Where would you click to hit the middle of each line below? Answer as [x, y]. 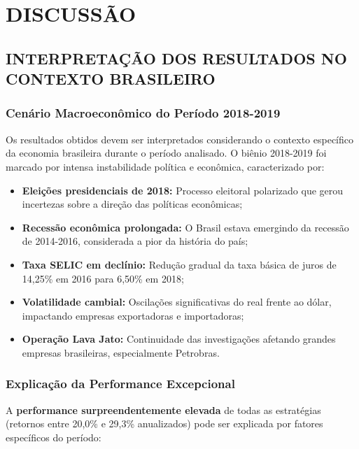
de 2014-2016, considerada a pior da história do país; [135, 241]
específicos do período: [54, 437]
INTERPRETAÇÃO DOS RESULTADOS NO [176, 58]
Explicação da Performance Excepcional [120, 384]
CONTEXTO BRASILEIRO [111, 79]
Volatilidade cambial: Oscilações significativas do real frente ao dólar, [177, 302]
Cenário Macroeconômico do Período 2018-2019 [143, 113]
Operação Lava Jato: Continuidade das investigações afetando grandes [179, 339]
